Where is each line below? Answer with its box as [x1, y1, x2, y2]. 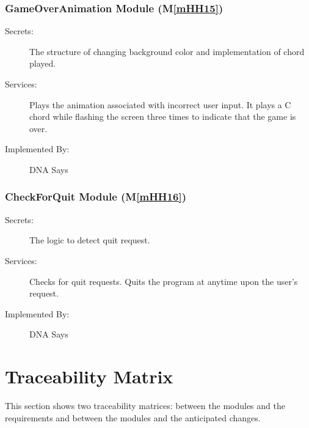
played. [29, 57, 56, 70]
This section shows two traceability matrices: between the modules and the [5, 399, 285, 412]
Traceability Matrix [5, 364, 173, 389]
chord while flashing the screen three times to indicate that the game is [29, 110, 296, 123]
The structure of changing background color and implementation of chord [29, 45, 305, 57]
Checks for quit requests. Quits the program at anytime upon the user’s [29, 275, 298, 287]
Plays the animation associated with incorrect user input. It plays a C [29, 98, 291, 111]
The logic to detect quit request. [29, 234, 150, 246]
